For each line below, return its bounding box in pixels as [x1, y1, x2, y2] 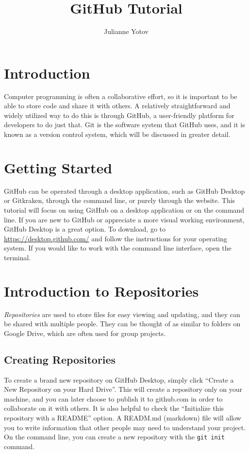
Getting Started [4, 157, 113, 177]
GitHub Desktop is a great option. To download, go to [4, 224, 166, 234]
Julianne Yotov [104, 26, 149, 36]
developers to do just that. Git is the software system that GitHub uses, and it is [4, 119, 245, 130]
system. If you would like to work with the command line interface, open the [4, 243, 232, 253]
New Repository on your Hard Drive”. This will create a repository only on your [4, 384, 242, 394]
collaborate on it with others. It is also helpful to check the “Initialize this [4, 403, 224, 413]
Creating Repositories [4, 352, 116, 367]
